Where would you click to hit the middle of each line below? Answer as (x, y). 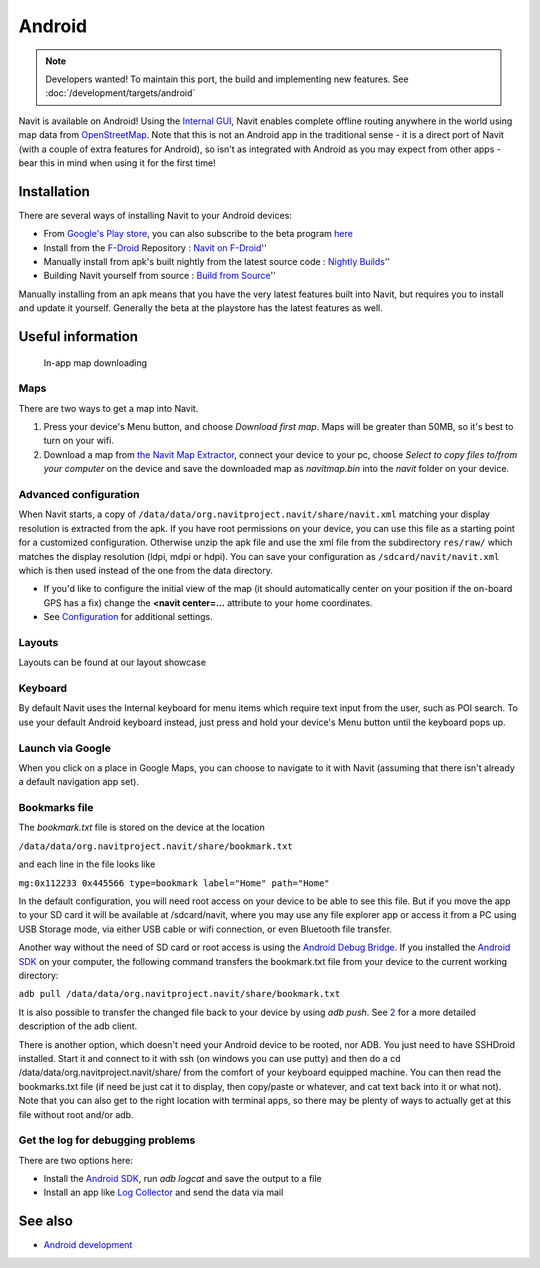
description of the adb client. (78, 1026)
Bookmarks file (56, 808)
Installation (54, 191)
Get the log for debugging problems (107, 1140)
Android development (88, 1245)
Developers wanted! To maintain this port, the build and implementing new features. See (227, 79)
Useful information (78, 336)
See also (46, 1221)
